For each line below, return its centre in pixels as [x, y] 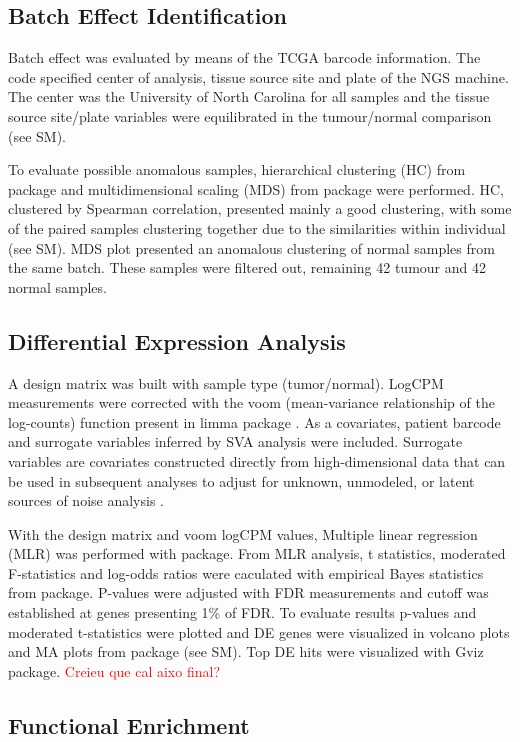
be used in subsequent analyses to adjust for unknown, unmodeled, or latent [241, 480]
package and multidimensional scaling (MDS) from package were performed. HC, [256, 188]
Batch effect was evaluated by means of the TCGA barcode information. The [244, 57]
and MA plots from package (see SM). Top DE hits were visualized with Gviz [246, 651]
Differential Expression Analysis [177, 340]
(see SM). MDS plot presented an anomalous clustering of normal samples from [251, 247]
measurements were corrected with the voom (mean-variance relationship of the [251, 402]
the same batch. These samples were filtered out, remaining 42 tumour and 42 [247, 267]
